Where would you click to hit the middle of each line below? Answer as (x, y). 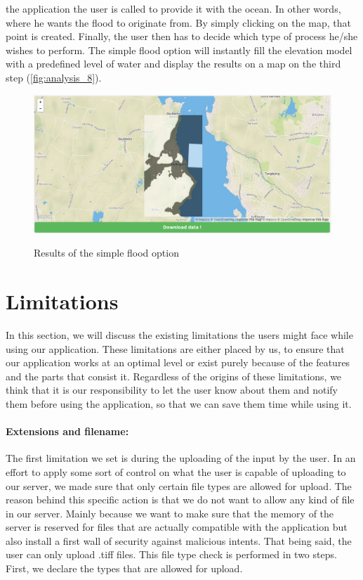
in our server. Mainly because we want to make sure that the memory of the (170, 513)
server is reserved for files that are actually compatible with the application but (177, 527)
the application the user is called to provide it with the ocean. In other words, (173, 8)
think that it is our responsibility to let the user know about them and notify (172, 390)
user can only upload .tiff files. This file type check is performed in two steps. (171, 554)
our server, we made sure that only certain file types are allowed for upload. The (179, 485)
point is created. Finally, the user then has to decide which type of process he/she (182, 36)
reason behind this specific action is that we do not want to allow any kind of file (180, 500)
